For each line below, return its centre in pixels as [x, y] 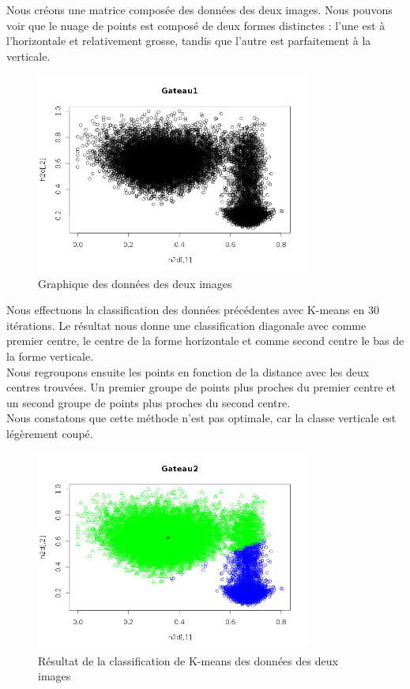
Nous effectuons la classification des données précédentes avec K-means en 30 [193, 310]
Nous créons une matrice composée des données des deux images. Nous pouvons [199, 9]
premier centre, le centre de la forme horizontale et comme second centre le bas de [205, 341]
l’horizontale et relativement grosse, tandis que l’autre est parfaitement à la [189, 41]
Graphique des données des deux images [135, 283]
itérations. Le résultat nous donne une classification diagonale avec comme [186, 325]
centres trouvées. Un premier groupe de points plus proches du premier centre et [201, 387]
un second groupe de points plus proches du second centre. [149, 402]
